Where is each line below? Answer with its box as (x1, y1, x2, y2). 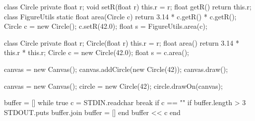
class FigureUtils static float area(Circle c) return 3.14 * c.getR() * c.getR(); (4, 11, 237, 21)
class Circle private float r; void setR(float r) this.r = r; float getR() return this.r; (4, 1, 252, 11)
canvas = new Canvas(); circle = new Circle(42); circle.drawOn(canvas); (4, 80, 223, 91)
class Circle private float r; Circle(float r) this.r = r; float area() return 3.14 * (4, 37, 239, 48)
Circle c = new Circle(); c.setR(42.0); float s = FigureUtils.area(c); (4, 21, 207, 31)
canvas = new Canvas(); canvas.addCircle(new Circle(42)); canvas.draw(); (4, 63, 228, 74)
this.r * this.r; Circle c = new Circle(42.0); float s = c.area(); (4, 47, 189, 58)
